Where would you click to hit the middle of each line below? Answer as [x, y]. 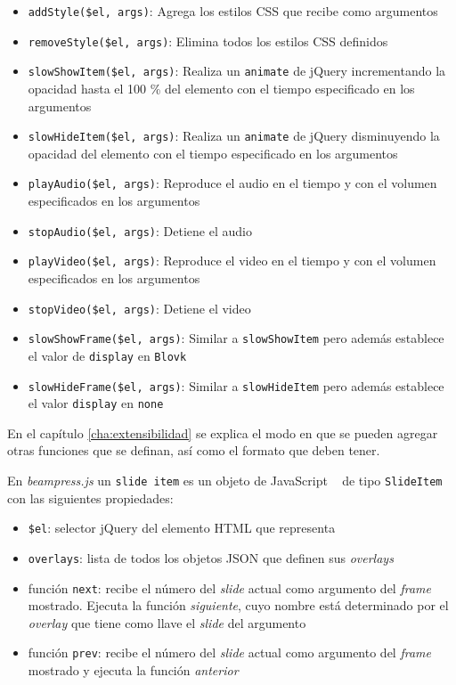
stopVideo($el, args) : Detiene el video [139, 308]
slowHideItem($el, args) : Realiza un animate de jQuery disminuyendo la [234, 136]
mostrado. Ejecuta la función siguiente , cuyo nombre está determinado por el [238, 605]
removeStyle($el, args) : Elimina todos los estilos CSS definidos [208, 41]
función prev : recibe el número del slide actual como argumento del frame [229, 652]
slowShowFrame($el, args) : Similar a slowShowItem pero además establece [236, 338]
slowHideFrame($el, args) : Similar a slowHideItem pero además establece [236, 385]
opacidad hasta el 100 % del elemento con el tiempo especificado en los [221, 88]
